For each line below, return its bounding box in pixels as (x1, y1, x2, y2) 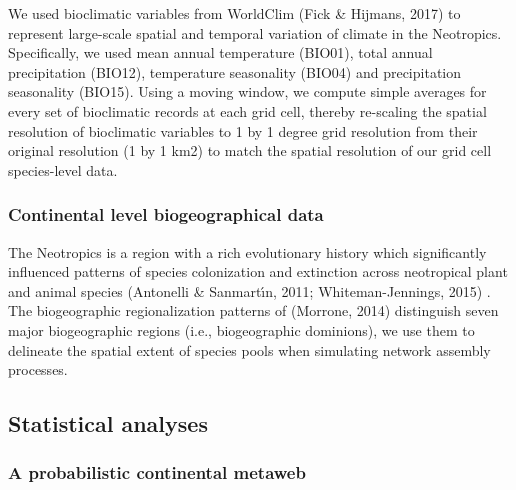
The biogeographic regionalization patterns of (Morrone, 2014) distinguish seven (8, 300, 499, 321)
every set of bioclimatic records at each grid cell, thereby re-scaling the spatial (8, 100, 487, 121)
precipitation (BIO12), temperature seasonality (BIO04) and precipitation (8, 61, 462, 82)
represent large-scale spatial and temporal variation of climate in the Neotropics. (8, 22, 502, 43)
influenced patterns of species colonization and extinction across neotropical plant (8, 261, 508, 282)
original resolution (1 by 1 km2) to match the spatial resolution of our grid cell (8, 140, 492, 161)
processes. (8, 359, 68, 380)
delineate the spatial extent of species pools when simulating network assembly (8, 339, 491, 360)
